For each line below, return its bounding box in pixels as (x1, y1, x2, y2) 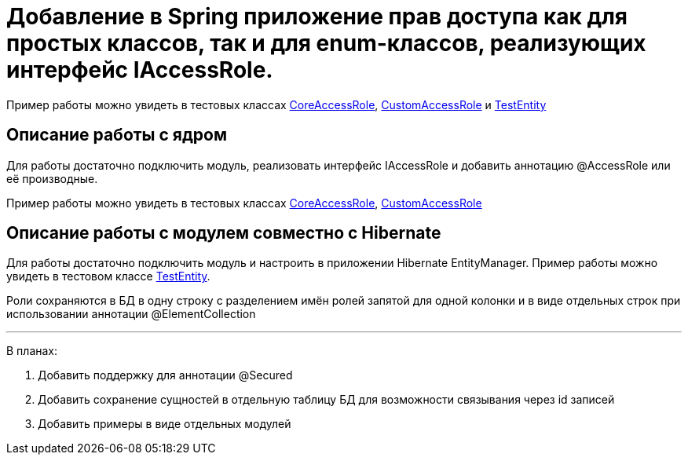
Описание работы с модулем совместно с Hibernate (6, 223, 441, 243)
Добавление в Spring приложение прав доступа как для (6, 3, 628, 30)
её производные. (6, 171, 98, 185)
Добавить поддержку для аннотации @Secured (38, 368, 293, 382)
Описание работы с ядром (6, 125, 228, 145)
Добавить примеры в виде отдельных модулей (38, 417, 291, 431)
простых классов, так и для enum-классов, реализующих (6, 30, 646, 57)
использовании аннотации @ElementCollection (6, 307, 256, 321)
